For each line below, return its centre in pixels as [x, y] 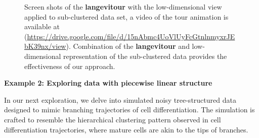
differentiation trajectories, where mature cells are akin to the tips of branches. [126, 129]
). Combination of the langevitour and [128, 46]
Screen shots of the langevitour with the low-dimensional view [123, 7]
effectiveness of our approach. [70, 66]
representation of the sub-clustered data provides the [145, 56]
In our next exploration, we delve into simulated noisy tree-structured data [120, 99]
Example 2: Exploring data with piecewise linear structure [108, 83]
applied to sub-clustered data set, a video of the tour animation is [126, 16]
